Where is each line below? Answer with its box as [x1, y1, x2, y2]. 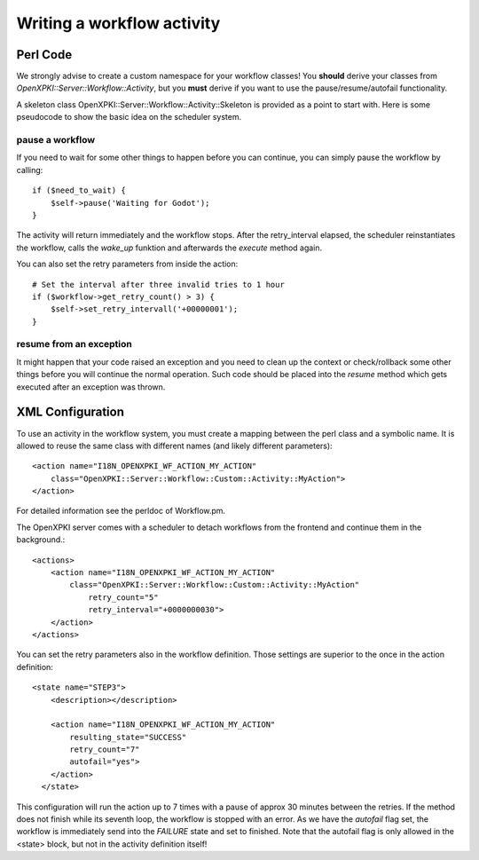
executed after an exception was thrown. [16, 382, 166, 392]
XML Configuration [16, 405, 124, 420]
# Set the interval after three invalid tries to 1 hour [32, 280, 286, 289]
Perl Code [16, 47, 73, 62]
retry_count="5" [88, 592, 159, 603]
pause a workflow [16, 134, 96, 146]
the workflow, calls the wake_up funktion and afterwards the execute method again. [16, 242, 323, 253]
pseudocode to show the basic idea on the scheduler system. [16, 112, 242, 122]
